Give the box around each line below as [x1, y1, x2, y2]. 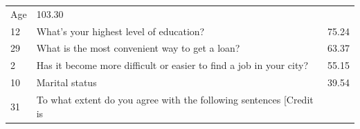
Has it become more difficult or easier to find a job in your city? [36, 58, 308, 72]
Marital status [36, 75, 97, 90]
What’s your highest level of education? [36, 23, 205, 38]
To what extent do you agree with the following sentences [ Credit [36, 92, 314, 106]
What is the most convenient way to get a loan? [36, 41, 240, 55]
